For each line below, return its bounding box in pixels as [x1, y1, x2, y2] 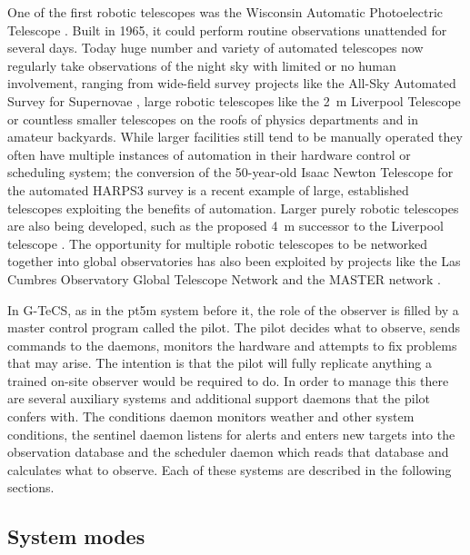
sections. [7, 478, 55, 497]
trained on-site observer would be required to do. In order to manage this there [7, 371, 449, 390]
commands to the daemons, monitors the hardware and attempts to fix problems [7, 335, 457, 354]
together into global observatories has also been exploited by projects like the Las [7, 252, 461, 271]
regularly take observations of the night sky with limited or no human [7, 55, 396, 74]
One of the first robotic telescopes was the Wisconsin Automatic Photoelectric [7, 3, 444, 21]
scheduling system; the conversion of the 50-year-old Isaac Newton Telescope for [7, 163, 454, 182]
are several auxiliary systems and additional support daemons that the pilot [7, 389, 430, 408]
